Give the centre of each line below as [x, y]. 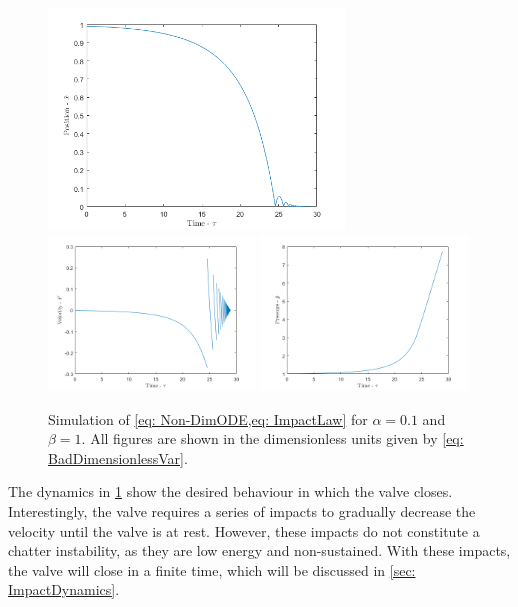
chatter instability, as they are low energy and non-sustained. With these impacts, [259, 550]
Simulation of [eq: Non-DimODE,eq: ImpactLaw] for [208, 418]
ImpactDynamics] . [64, 589]
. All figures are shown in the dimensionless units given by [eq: [272, 438]
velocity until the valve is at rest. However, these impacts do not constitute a [244, 530]
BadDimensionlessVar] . [118, 457]
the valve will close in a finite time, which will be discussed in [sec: [212, 569]
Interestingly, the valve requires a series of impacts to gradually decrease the [242, 510]
